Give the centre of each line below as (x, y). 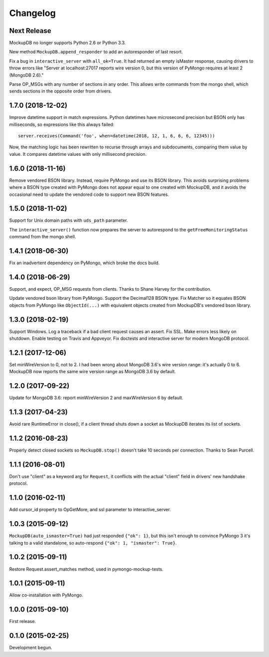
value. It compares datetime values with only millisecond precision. (78, 154)
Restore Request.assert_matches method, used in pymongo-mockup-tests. (86, 569)
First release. (23, 622)
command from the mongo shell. (43, 237)
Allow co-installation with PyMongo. (46, 595)
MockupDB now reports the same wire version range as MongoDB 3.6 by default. (93, 372)
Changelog (32, 13)
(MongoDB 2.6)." (27, 75)
